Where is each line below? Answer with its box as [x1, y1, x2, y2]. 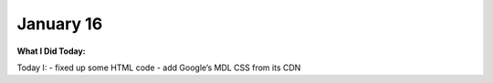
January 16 [16, 14, 103, 34]
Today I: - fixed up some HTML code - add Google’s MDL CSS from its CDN [16, 62, 301, 73]
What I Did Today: [16, 46, 86, 57]
